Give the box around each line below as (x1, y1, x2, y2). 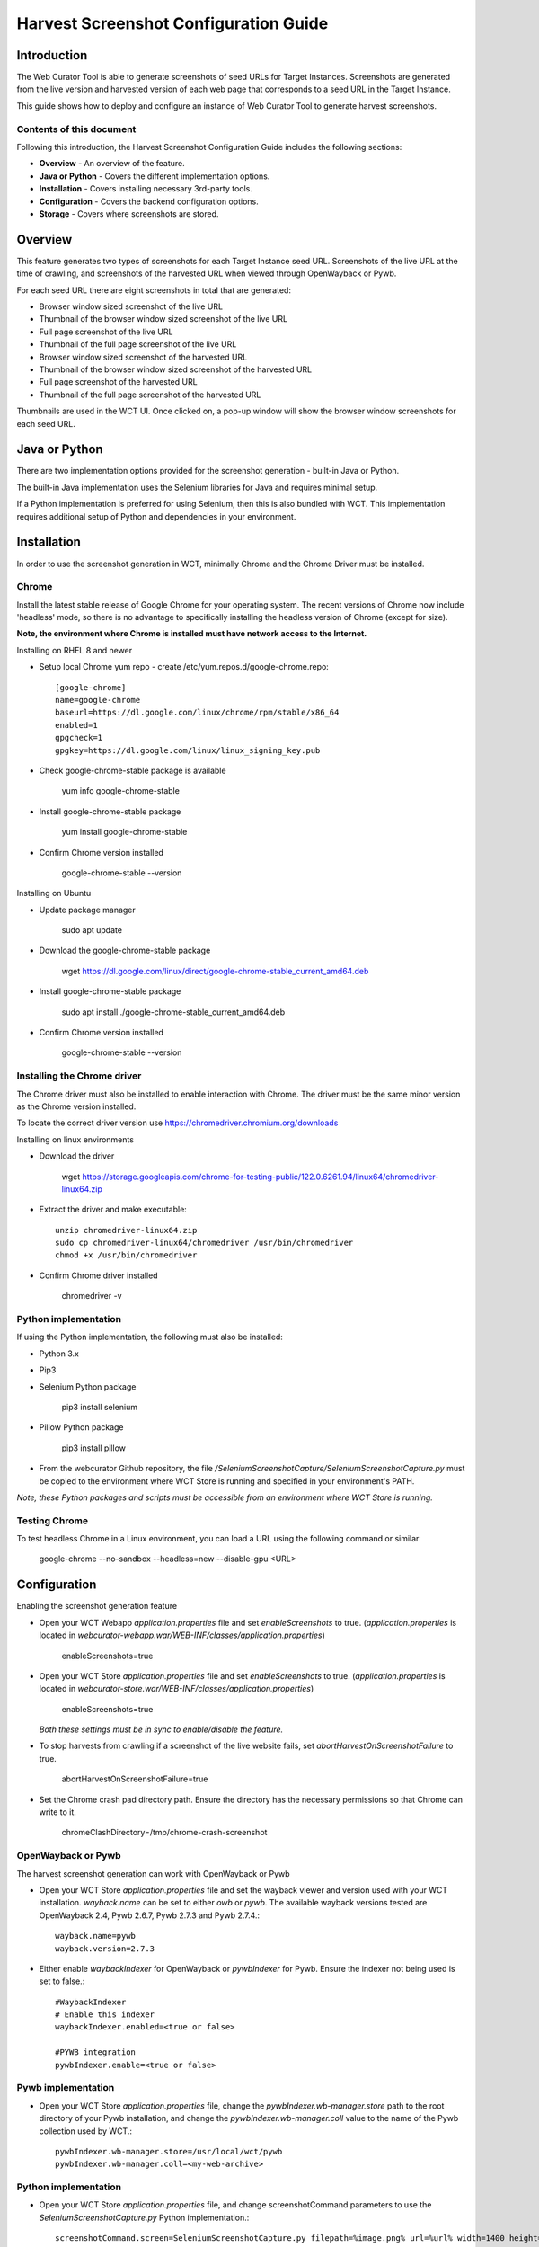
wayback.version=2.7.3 (55, 1943, 155, 1954)
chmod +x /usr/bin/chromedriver (55, 1250, 198, 1260)
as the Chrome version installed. (16, 1101, 137, 1112)
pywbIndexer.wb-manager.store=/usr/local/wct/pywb (55, 2146, 283, 2156)
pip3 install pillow (61, 1443, 126, 1453)
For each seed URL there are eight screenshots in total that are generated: (16, 284, 292, 296)
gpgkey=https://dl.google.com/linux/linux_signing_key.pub (55, 745, 321, 755)
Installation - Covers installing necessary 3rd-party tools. (39, 183, 253, 194)
